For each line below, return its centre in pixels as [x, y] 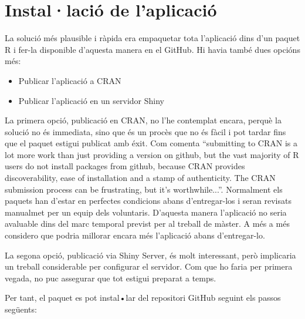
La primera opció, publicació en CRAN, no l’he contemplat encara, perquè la [143, 120]
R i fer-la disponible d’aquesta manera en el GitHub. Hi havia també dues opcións [152, 49]
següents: [21, 309]
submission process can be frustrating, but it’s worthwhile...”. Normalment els [144, 189]
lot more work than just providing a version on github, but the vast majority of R [152, 154]
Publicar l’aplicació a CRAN [70, 80]
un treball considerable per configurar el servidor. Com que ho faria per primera [149, 266]
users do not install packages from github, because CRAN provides [125, 166]
